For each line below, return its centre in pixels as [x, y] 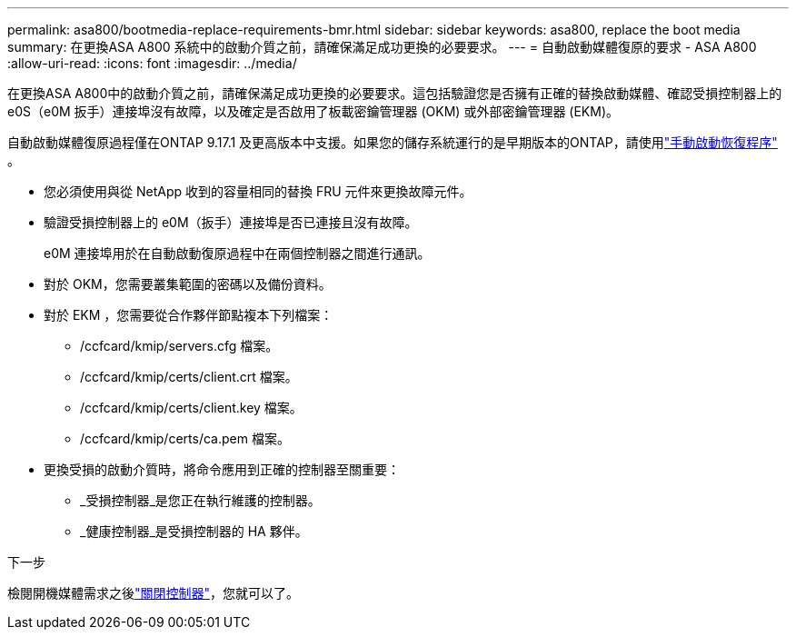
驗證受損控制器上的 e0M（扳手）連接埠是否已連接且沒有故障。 [231, 222]
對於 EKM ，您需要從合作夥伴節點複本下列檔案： [189, 315]
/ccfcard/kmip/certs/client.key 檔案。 [191, 408]
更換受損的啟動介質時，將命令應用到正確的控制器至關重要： [222, 469]
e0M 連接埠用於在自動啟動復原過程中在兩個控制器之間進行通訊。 [237, 253]
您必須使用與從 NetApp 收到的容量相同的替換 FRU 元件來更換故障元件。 [258, 191]
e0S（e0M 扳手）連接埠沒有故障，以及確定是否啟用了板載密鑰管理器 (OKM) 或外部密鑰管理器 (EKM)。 [313, 111]
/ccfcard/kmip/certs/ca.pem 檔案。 [185, 438]
